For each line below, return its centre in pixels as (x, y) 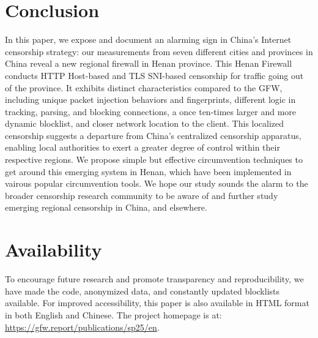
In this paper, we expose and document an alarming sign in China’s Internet (148, 39)
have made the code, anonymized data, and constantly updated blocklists (142, 291)
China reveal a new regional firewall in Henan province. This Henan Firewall (149, 63)
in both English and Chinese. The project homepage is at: (113, 314)
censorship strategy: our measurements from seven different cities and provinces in (159, 51)
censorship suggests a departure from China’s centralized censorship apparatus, (153, 135)
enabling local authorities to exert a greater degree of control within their (142, 147)
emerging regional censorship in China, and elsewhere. (106, 207)
